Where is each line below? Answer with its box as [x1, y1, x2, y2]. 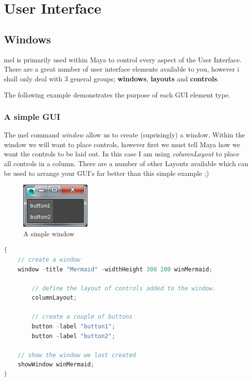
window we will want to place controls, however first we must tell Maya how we [4, 139, 240, 149]
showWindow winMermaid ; [17, 361, 95, 368]
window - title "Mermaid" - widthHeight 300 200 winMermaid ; [17, 266, 213, 273]
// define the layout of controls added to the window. [32, 285, 216, 292]
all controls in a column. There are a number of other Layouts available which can [4, 158, 249, 168]
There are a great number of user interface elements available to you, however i [4, 64, 239, 74]
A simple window [23, 228, 75, 238]
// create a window [17, 256, 81, 263]
